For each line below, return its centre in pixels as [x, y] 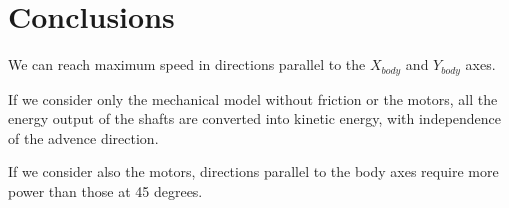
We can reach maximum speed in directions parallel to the [187, 64]
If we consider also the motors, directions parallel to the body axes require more [253, 171]
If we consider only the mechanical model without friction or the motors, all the [253, 98]
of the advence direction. [83, 137]
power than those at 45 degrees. [105, 190]
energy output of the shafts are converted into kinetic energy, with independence [255, 118]
